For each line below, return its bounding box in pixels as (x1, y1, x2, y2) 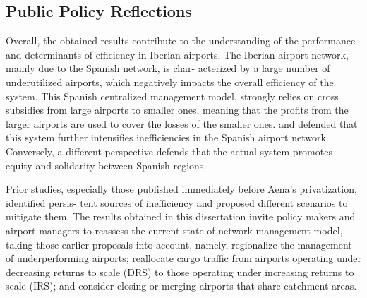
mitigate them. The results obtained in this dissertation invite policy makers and (6, 209, 356, 224)
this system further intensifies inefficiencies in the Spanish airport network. (6, 130, 329, 145)
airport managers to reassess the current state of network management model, (6, 222, 343, 237)
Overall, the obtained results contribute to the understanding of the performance (6, 33, 356, 48)
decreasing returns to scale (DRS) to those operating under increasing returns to (6, 264, 354, 279)
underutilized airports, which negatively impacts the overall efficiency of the (6, 74, 334, 89)
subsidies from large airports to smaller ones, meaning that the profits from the (6, 102, 349, 117)
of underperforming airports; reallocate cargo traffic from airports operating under (6, 251, 361, 266)
